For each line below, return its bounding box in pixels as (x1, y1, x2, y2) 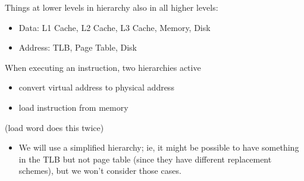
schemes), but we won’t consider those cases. (18, 164, 181, 177)
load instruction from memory (18, 101, 129, 113)
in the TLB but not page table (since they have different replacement (18, 152, 272, 165)
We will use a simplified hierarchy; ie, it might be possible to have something (18, 141, 299, 154)
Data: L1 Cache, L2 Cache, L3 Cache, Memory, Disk (18, 21, 211, 33)
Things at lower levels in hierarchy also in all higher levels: (5, 1, 218, 13)
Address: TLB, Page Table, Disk (18, 41, 137, 54)
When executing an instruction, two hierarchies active (5, 61, 201, 73)
